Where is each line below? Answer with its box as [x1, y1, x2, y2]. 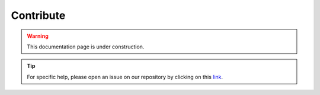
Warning [27, 32, 49, 40]
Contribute [11, 9, 66, 22]
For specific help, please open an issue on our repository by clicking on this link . [27, 73, 223, 80]
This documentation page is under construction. [27, 43, 145, 50]
